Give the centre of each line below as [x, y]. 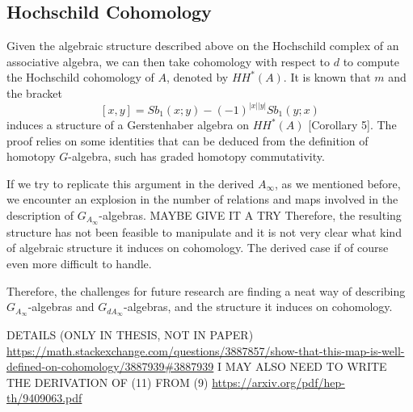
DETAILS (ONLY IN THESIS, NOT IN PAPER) [130, 335]
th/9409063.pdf [44, 398]
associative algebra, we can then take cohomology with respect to [169, 61]
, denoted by [198, 77]
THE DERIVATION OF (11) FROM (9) [107, 382]
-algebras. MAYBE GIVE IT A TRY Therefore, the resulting [250, 214]
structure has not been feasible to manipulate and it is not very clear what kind [204, 231]
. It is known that [327, 77]
